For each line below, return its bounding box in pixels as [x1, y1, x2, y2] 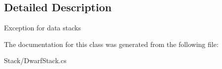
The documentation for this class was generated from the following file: [4, 39, 219, 49]
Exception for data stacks [4, 23, 81, 33]
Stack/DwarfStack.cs [4, 55, 67, 66]
